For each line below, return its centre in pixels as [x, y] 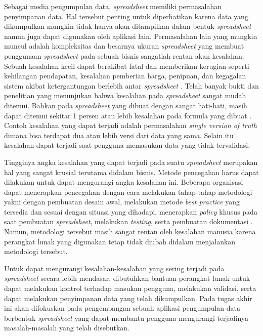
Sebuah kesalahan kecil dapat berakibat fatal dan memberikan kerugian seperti [127, 66]
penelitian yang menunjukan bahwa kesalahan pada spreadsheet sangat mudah [125, 95]
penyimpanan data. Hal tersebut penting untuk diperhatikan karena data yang [126, 16]
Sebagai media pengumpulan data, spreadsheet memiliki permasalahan [113, 6]
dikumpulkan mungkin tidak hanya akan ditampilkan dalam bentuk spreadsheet [128, 26]
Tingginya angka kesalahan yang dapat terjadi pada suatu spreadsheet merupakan [131, 162]
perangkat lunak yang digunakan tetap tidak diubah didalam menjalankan [120, 241]
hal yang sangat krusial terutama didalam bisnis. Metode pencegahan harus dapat [131, 172]
